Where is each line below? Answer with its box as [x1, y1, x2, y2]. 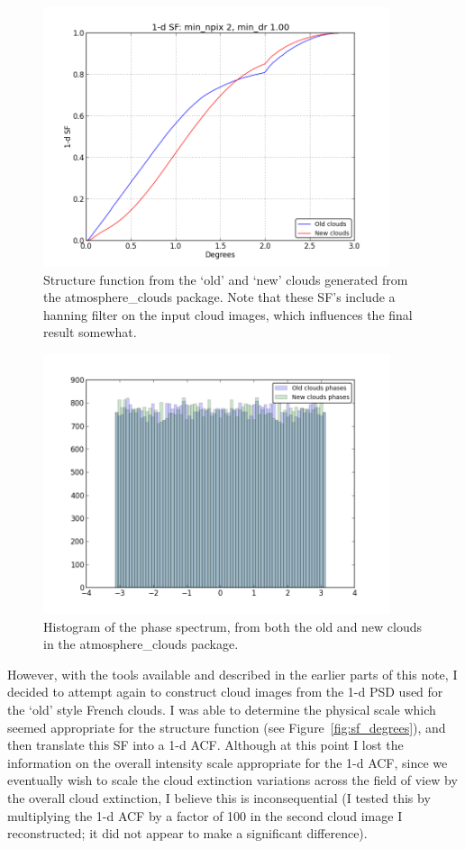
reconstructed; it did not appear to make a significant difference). [7, 824, 368, 843]
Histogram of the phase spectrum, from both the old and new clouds [43, 616, 423, 635]
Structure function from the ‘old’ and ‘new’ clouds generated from [43, 269, 408, 288]
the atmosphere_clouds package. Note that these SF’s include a [43, 288, 396, 306]
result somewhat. [43, 323, 137, 342]
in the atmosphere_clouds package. [43, 634, 239, 653]
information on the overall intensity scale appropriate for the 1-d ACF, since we [7, 753, 448, 771]
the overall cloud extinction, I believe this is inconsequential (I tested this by [7, 788, 431, 807]
